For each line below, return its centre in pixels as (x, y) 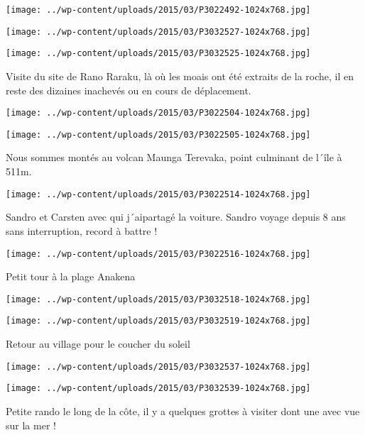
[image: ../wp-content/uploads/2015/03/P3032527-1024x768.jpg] (158, 32)
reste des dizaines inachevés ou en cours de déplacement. (129, 90)
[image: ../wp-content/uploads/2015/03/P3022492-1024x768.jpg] (158, 10)
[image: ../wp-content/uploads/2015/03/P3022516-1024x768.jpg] (158, 254)
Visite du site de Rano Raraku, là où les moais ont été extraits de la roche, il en (180, 76)
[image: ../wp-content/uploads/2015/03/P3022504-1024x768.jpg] (158, 113)
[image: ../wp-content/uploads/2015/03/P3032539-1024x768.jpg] (158, 389)
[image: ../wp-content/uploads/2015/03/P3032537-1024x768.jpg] (158, 367)
